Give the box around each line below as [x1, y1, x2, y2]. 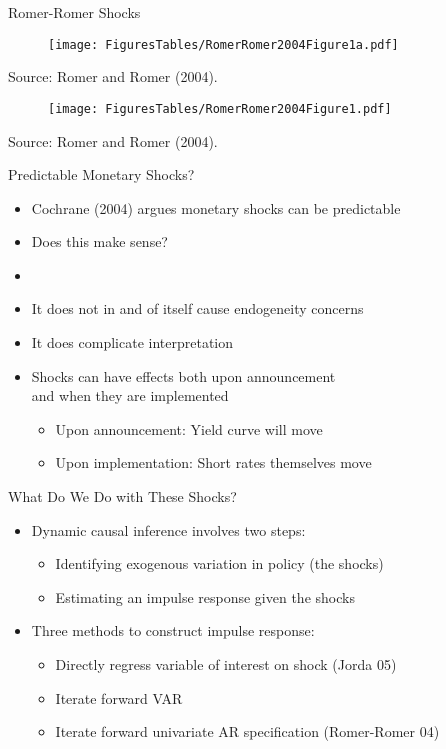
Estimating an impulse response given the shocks [55, 586, 355, 607]
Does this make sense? [31, 231, 168, 252]
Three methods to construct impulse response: [31, 620, 315, 641]
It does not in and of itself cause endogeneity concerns [31, 298, 364, 319]
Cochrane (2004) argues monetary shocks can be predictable [31, 197, 401, 218]
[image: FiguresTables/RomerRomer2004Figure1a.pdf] [48, 37, 399, 52]
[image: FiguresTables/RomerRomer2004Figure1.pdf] [48, 101, 392, 116]
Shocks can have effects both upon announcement [31, 365, 336, 386]
